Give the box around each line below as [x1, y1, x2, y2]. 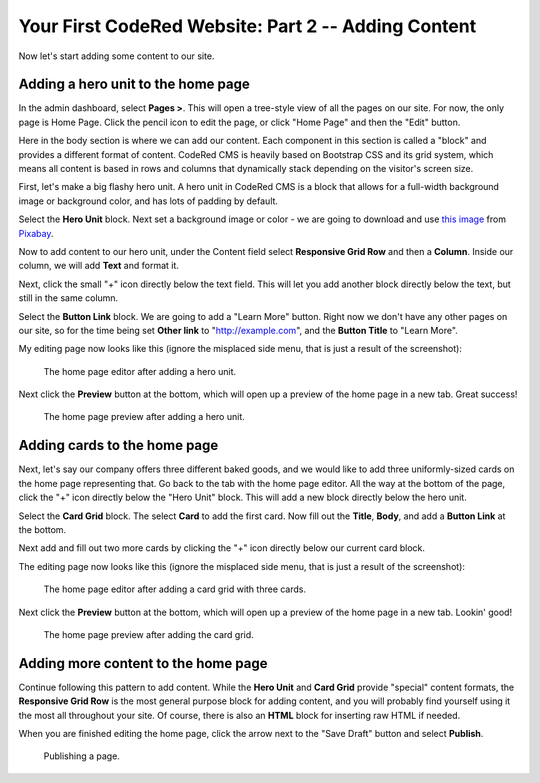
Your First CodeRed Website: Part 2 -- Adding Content [18, 15, 477, 37]
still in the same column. [18, 292, 119, 304]
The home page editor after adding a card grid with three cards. [43, 583, 307, 595]
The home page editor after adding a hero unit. [43, 365, 237, 377]
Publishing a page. [43, 750, 120, 762]
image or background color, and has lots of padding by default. [18, 195, 279, 207]
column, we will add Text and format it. [18, 260, 180, 272]
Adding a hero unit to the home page [18, 76, 250, 93]
